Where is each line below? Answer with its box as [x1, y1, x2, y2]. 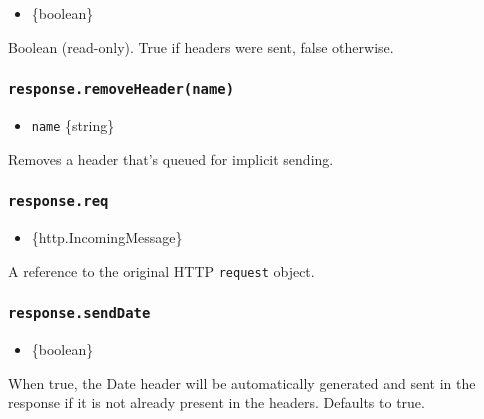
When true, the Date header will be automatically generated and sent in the [8, 372, 476, 393]
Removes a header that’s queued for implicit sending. [8, 148, 334, 169]
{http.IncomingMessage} [31, 227, 183, 247]
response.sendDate [8, 305, 151, 322]
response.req [8, 193, 109, 210]
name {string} [31, 114, 115, 135]
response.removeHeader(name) [8, 81, 235, 98]
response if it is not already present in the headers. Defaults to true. [8, 392, 425, 413]
